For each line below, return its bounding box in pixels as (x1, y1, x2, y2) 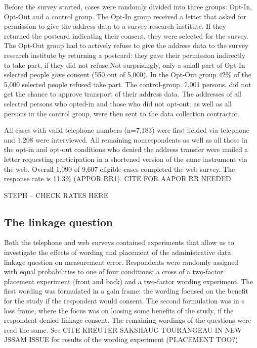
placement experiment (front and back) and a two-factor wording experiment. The (4, 276, 253, 286)
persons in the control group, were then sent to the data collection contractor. (4, 108, 240, 118)
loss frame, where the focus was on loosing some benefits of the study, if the (4, 305, 234, 315)
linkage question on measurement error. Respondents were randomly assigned (4, 256, 239, 267)
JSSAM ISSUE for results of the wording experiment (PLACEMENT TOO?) (4, 334, 238, 345)
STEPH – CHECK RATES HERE (4, 190, 109, 200)
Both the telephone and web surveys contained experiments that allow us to (4, 237, 234, 248)
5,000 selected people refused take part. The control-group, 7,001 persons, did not (4, 79, 251, 89)
